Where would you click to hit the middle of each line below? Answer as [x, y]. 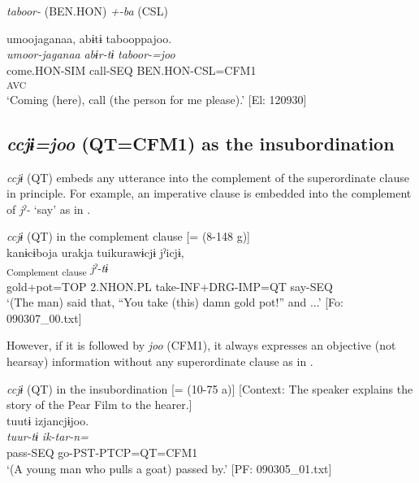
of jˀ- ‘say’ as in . [49, 209]
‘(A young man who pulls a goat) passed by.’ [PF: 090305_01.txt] [169, 468]
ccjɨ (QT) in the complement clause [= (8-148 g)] [129, 236]
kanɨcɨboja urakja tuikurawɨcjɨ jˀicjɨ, [95, 252]
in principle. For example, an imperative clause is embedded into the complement [209, 193]
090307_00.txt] [44, 318]
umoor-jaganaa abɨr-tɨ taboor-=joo [91, 54]
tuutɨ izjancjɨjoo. [48, 420]
